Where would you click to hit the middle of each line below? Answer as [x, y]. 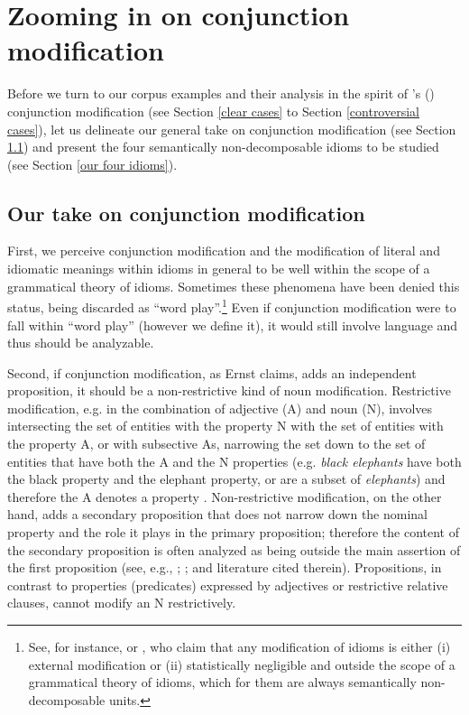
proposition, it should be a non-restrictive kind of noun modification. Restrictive [229, 390]
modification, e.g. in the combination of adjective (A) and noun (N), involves [220, 408]
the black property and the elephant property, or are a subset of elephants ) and [226, 479]
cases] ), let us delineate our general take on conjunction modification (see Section [232, 129]
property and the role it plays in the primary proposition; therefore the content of [234, 532]
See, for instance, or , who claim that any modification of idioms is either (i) [239, 647]
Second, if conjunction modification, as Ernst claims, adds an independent [212, 372]
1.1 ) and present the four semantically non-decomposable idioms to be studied [223, 147]
